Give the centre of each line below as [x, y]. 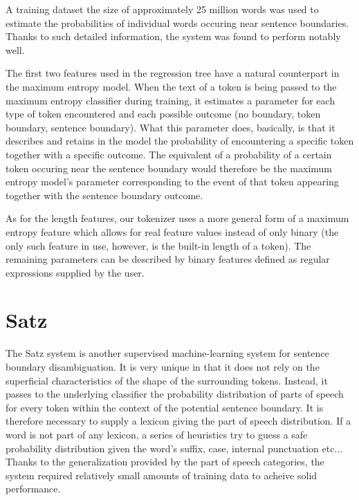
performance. [33, 489]
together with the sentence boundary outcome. [104, 195]
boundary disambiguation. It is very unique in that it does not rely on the [163, 367]
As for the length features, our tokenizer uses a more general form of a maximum [177, 218]
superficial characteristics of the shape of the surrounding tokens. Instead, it [167, 380]
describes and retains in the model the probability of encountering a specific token [180, 141]
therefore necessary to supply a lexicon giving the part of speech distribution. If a [178, 421]
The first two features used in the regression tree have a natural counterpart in [173, 73]
